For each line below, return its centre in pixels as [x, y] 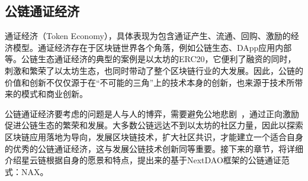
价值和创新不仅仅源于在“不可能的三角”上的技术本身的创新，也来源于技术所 [150, 82]
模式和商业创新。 [54, 94]
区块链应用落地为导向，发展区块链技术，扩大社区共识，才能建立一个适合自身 [154, 136]
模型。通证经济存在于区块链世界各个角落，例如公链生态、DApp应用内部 [152, 47]
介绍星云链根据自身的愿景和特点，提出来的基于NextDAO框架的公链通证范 [147, 160]
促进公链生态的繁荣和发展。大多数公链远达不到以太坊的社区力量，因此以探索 [154, 125]
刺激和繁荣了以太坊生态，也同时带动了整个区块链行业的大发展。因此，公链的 [154, 70]
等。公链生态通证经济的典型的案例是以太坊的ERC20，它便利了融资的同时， [150, 59]
